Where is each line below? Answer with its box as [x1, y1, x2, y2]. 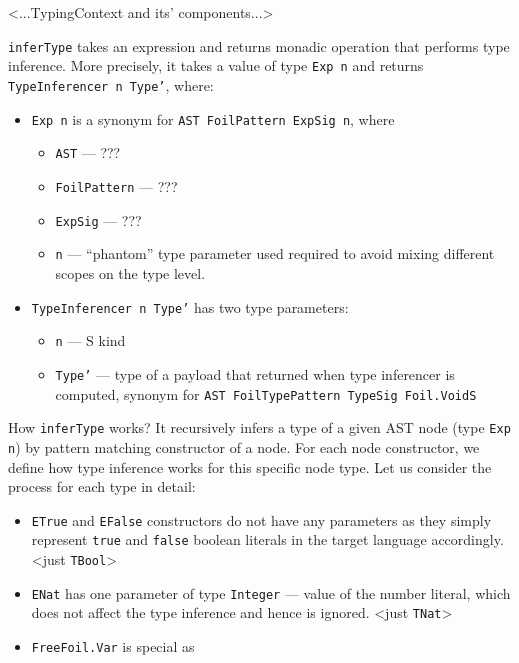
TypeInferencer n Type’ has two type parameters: [31, 296, 349, 317]
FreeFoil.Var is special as [31, 636, 195, 657]
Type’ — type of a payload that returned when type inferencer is [55, 363, 455, 384]
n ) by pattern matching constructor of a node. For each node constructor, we [8, 436, 480, 457]
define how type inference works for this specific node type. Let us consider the [8, 456, 492, 477]
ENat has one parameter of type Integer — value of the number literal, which [31, 582, 511, 603]
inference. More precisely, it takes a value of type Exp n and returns [8, 55, 424, 76]
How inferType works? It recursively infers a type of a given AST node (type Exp [8, 417, 511, 438]
